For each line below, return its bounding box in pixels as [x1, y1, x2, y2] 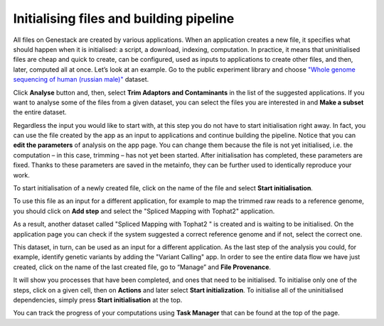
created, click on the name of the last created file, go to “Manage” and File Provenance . [13, 263, 272, 271]
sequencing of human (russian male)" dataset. [13, 75, 149, 84]
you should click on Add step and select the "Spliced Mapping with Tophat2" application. [13, 207, 275, 215]
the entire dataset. [13, 108, 67, 116]
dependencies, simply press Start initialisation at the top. [13, 295, 183, 304]
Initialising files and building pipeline [13, 11, 235, 26]
